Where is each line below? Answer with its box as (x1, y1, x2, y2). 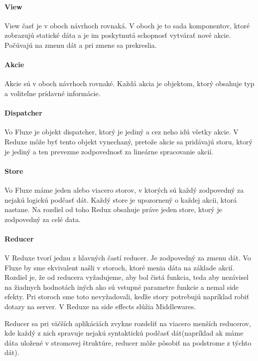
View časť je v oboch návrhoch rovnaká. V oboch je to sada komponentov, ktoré (4, 20, 250, 30)
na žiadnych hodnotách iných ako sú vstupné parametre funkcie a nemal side (4, 281, 239, 292)
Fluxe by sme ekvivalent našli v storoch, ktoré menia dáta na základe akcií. (4, 262, 235, 272)
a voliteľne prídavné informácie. (4, 88, 101, 98)
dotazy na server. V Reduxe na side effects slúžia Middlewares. (4, 301, 196, 312)
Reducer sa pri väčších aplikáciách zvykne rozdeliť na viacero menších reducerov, (4, 318, 251, 328)
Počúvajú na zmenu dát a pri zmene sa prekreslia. (4, 39, 157, 50)
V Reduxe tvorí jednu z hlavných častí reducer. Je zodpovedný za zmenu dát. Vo (4, 252, 251, 263)
